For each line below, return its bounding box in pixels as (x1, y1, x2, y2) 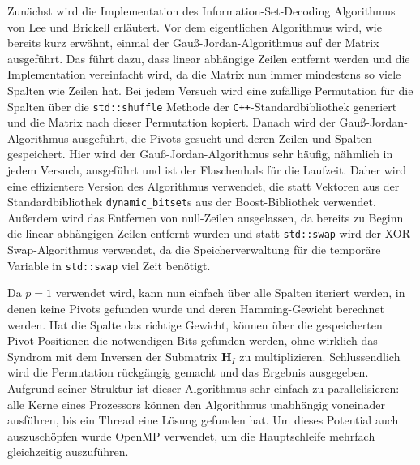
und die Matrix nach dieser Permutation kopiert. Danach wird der (7, 114, 336, 131)
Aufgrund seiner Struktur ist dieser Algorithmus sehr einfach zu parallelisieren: (7, 379, 400, 396)
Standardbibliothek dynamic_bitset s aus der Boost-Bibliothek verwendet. (7, 193, 376, 210)
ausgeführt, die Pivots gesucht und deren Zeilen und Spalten (72, 129, 372, 146)
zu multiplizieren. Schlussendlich (239, 347, 401, 364)
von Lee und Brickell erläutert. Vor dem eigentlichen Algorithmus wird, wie (7, 18, 382, 35)
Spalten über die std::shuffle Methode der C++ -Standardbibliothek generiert (7, 97, 397, 114)
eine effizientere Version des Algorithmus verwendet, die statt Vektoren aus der (7, 177, 400, 194)
